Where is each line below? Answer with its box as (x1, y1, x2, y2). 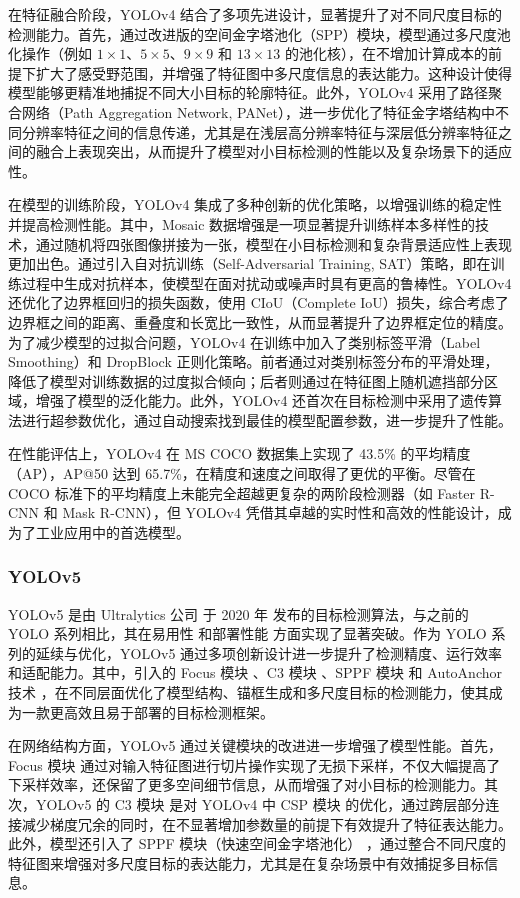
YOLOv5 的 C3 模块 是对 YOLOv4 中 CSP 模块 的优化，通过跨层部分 (35, 794, 486, 814)
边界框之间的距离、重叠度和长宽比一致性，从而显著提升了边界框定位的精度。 (8, 311, 512, 332)
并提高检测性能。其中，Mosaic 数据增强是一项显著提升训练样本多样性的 (8, 213, 476, 234)
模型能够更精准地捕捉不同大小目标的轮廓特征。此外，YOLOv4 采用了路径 (8, 82, 489, 103)
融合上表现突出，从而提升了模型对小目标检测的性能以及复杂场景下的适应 (35, 141, 512, 162)
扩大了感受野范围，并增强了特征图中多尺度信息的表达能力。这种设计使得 (35, 62, 512, 83)
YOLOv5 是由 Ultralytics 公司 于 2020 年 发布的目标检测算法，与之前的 (8, 603, 469, 624)
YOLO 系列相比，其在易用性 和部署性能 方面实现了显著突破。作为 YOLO (8, 623, 487, 644)
